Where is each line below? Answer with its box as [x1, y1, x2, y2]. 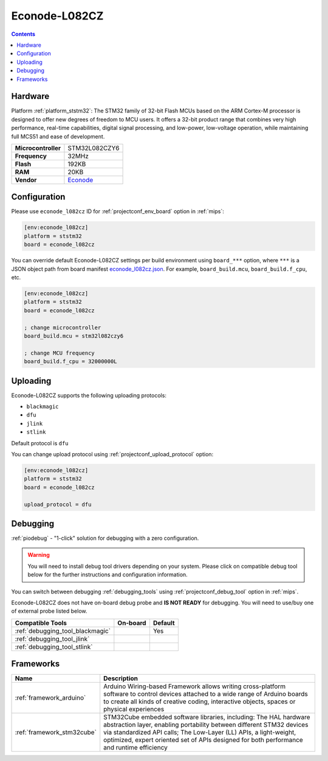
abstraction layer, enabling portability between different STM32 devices [103, 720, 309, 729]
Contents [11, 30, 36, 38]
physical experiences [103, 705, 165, 714]
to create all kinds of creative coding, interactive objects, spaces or [103, 697, 296, 706]
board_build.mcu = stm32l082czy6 [24, 332, 124, 340]
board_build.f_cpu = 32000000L [24, 358, 118, 365]
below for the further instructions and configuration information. [27, 571, 188, 578]
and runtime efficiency [103, 743, 168, 752]
